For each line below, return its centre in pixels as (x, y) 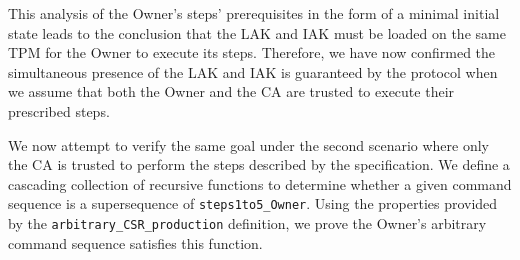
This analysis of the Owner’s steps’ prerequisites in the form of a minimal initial (254, 13)
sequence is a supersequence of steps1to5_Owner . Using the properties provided (253, 203)
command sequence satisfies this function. (135, 242)
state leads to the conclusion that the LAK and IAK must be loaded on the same (257, 32)
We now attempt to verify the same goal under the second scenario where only (249, 144)
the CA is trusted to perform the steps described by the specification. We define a (259, 164)
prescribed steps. (59, 110)
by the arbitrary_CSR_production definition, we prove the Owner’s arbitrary (247, 223)
